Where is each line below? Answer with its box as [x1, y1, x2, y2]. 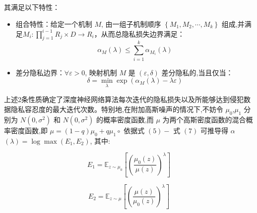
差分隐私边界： [15, 67, 64, 77]
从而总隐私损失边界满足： [101, 28, 185, 39]
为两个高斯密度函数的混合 [162, 114, 246, 124]
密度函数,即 [10, 125, 48, 135]
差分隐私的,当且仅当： [161, 67, 233, 77]
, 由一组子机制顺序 [101, 18, 161, 29]
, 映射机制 [85, 67, 117, 77]
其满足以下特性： [4, 2, 60, 12]
